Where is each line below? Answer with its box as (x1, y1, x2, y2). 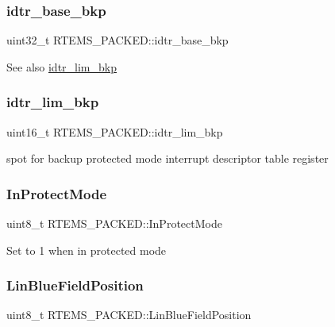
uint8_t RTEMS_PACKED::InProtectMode (6, 215, 222, 232)
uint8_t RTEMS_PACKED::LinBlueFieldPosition (6, 306, 252, 323)
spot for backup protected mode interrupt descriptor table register (6, 150, 329, 167)
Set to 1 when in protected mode (6, 241, 167, 258)
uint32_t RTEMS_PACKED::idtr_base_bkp (6, 32, 229, 48)
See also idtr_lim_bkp (6, 58, 117, 75)
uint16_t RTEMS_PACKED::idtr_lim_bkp (6, 123, 223, 140)
